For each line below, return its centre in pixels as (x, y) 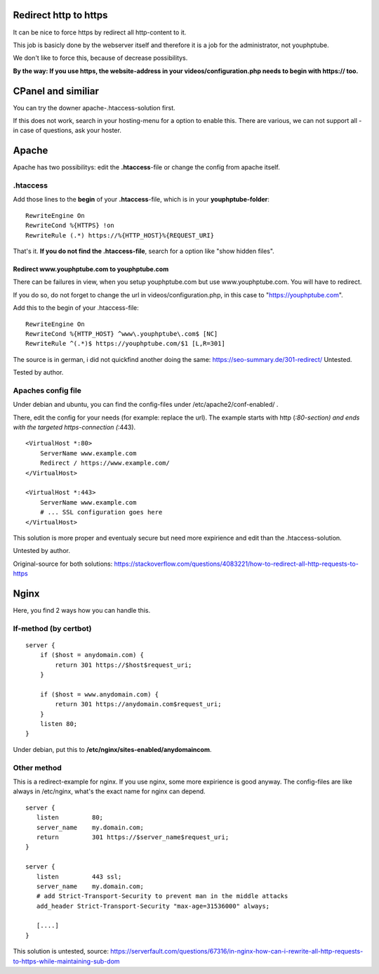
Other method (38, 767)
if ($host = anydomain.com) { (92, 655)
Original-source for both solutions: (63, 564)
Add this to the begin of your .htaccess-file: (76, 308)
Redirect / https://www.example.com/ (105, 463)
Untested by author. (41, 551)
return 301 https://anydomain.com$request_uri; (138, 704)
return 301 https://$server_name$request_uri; (133, 837)
